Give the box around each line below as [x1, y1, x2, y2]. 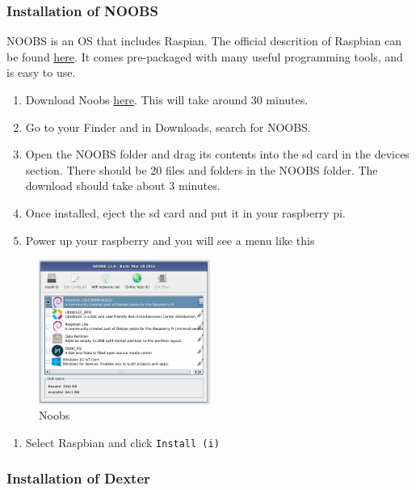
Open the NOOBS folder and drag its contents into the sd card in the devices [25, 146, 410, 163]
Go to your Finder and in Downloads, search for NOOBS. [25, 118, 311, 135]
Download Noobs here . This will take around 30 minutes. [25, 91, 309, 108]
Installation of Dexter [6, 468, 150, 488]
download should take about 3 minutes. [25, 177, 221, 194]
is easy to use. [6, 64, 76, 81]
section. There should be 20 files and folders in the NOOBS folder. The [25, 161, 378, 178]
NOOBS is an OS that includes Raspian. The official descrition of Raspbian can [6, 32, 402, 49]
